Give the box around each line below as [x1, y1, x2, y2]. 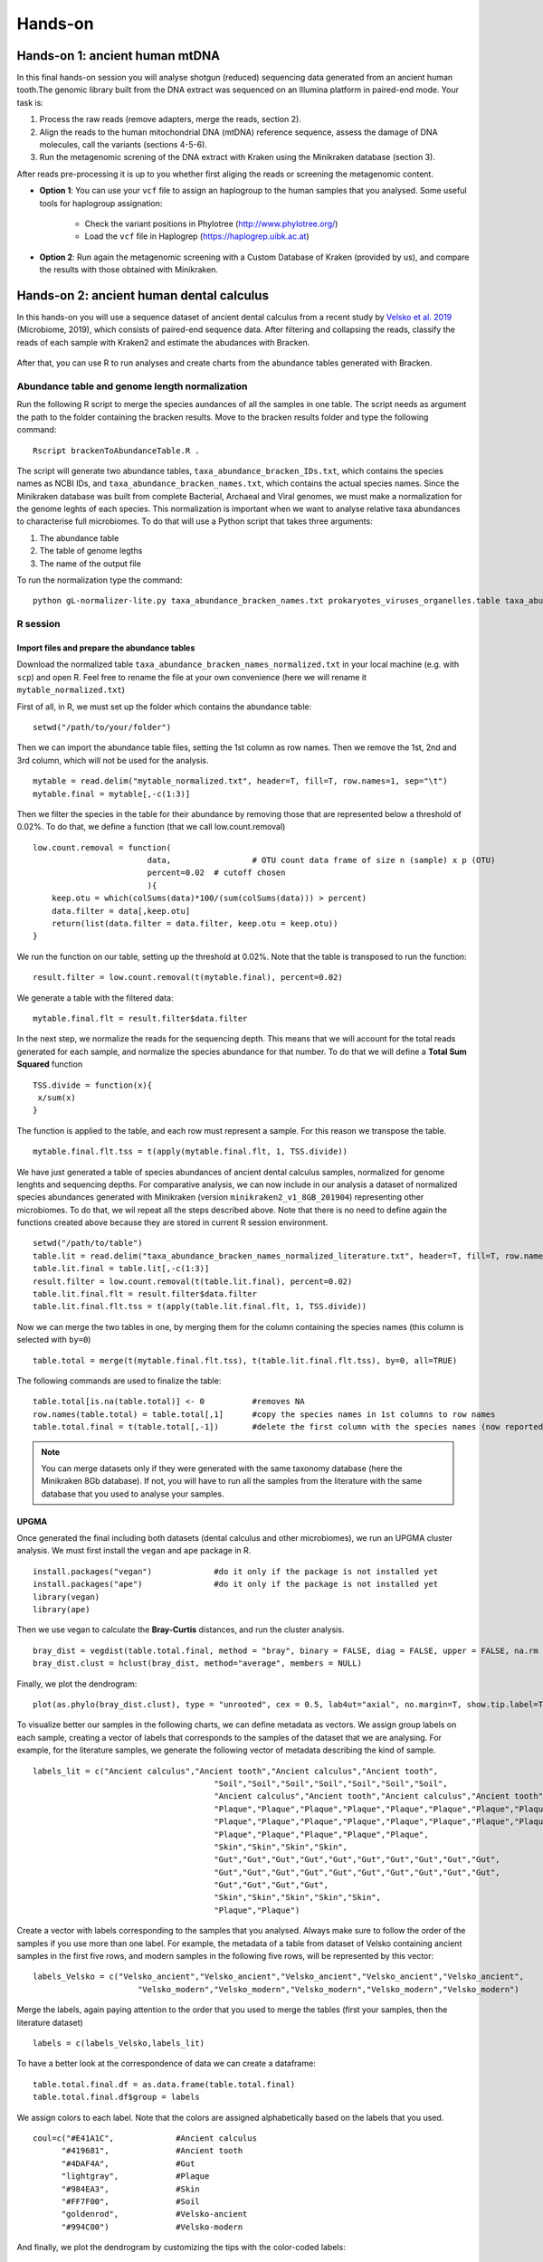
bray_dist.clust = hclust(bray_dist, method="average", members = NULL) [33, 1658, 362, 1668]
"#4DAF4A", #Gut [61, 2158, 195, 2169]
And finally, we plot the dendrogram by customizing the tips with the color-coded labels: [16, 2242, 346, 2253]
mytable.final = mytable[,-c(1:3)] [33, 788, 191, 799]
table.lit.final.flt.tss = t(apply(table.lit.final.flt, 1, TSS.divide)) [33, 1301, 367, 1312]
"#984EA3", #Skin [61, 2183, 201, 2194]
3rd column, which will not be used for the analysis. [16, 755, 209, 765]
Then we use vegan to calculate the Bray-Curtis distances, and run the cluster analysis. [16, 1624, 345, 1635]
